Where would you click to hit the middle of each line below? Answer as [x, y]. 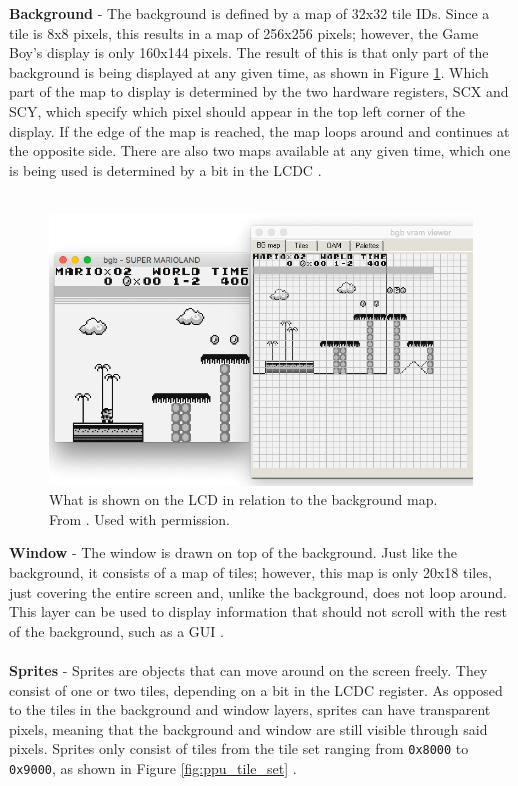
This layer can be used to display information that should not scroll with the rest [258, 611]
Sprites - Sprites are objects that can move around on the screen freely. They [248, 669]
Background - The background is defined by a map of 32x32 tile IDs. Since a [249, 13]
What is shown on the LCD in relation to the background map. [243, 499]
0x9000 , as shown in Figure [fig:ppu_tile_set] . [153, 768]
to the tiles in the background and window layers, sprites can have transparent [250, 709]
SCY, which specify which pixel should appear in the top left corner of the [237, 110]
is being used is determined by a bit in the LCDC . [165, 169]
